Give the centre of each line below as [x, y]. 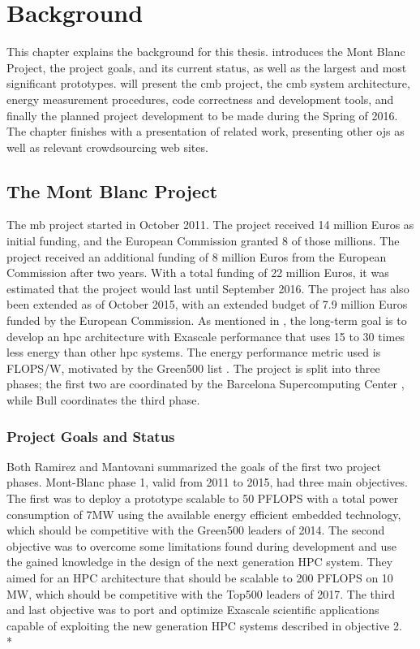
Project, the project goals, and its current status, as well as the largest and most [207, 67]
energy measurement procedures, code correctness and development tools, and [200, 99]
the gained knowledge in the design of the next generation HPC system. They [200, 562]
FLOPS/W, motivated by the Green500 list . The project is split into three [193, 368]
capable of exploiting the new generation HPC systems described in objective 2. [204, 625]
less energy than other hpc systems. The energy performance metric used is [194, 352]
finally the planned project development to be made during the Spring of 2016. [202, 115]
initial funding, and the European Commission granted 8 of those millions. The [203, 241]
